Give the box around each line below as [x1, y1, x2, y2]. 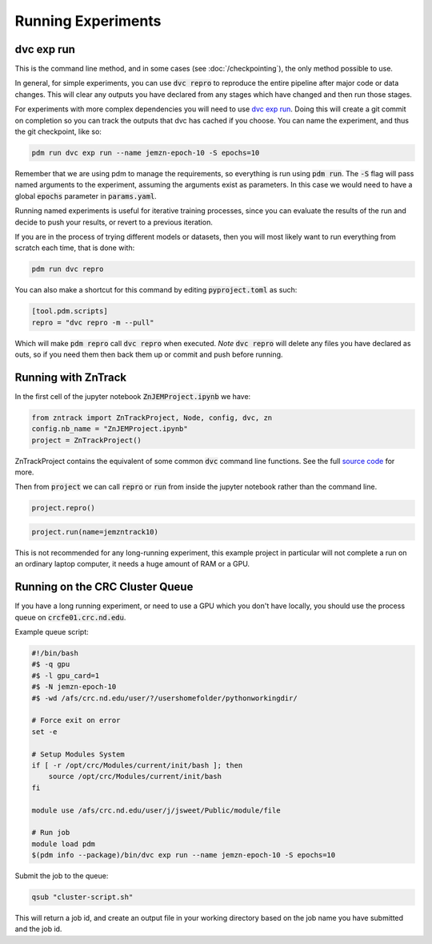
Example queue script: [14, 627, 90, 637]
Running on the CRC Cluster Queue [14, 580, 194, 594]
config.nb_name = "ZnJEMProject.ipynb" [31, 425, 188, 434]
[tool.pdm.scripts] [31, 307, 108, 316]
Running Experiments [14, 12, 162, 30]
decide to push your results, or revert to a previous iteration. [14, 217, 214, 227]
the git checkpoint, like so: [14, 127, 102, 136]
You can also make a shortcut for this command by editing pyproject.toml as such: [14, 285, 298, 295]
